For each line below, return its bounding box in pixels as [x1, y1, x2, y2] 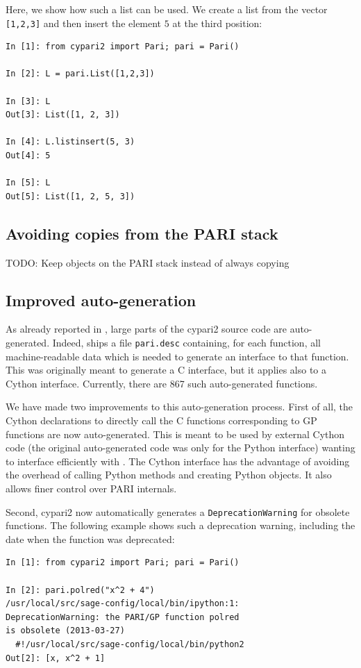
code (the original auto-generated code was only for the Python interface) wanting [6, 440, 355, 455]
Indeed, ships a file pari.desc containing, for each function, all [52, 335, 321, 349]
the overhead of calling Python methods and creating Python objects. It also [6, 467, 332, 482]
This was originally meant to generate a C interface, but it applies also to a [6, 362, 326, 377]
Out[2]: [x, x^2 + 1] [6, 653, 106, 663]
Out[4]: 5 [6, 151, 51, 160]
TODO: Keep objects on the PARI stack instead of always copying [6, 255, 289, 269]
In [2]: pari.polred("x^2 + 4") [6, 585, 155, 595]
